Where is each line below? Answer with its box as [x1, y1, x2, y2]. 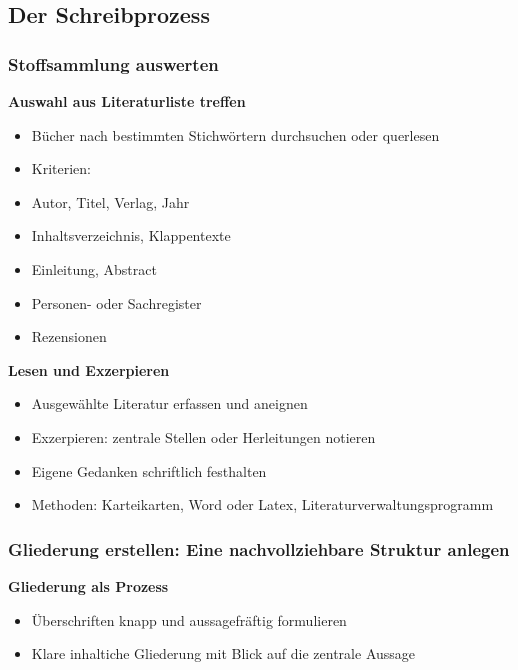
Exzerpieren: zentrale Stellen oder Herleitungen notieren [31, 426, 376, 447]
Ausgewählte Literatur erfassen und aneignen [31, 393, 308, 414]
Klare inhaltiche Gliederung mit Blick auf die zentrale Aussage [31, 643, 416, 664]
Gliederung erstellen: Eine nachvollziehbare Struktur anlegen [8, 536, 510, 561]
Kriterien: [31, 158, 92, 179]
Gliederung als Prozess [8, 575, 169, 596]
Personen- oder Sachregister [31, 292, 202, 313]
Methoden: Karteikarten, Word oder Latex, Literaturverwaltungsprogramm [31, 494, 494, 515]
